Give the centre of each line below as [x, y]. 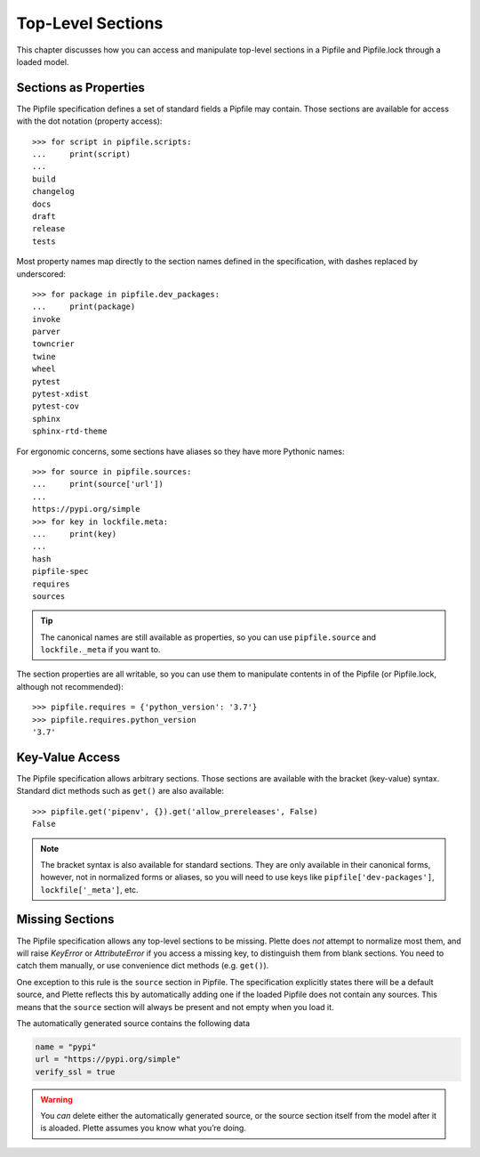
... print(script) [82, 154]
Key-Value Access [68, 757]
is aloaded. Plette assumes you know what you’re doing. [143, 1128]
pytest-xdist [60, 394]
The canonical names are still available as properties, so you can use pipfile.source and [208, 637]
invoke [47, 319]
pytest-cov [56, 406]
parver [47, 332]
